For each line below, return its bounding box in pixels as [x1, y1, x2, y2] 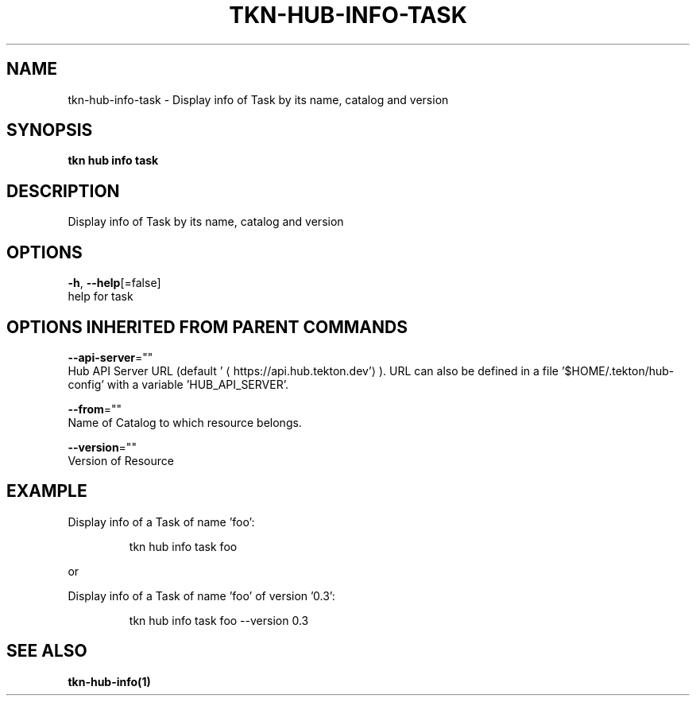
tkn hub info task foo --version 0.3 [129, 613, 309, 627]
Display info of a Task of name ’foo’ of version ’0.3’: [68, 588, 335, 603]
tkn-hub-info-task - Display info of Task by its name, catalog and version [68, 92, 449, 107]
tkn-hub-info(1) [68, 674, 151, 688]
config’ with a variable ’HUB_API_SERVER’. [68, 377, 288, 391]
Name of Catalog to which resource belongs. [68, 415, 302, 429]
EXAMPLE [6, 481, 87, 502]
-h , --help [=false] [68, 276, 161, 290]
